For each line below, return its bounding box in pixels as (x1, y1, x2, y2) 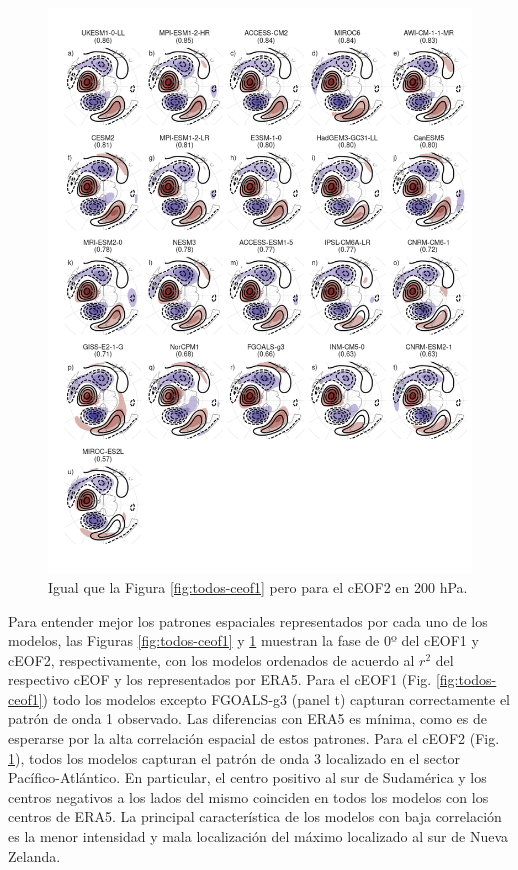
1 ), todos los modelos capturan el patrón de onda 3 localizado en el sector (8, 747, 460, 768)
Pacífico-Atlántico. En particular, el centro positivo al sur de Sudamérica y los (8, 767, 487, 788)
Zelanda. (8, 845, 61, 866)
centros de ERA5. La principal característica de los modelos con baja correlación (8, 806, 502, 827)
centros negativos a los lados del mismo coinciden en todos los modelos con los (8, 786, 489, 807)
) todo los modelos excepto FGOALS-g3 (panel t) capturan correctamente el (42, 688, 510, 709)
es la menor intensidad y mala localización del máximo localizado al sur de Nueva (8, 826, 508, 847)
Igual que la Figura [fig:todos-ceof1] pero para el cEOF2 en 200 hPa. (48, 576, 468, 597)
